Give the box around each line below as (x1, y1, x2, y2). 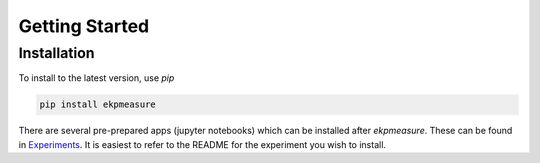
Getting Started (18, 15, 150, 37)
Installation (18, 44, 95, 62)
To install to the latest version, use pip (18, 72, 175, 84)
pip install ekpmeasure (39, 99, 157, 110)
